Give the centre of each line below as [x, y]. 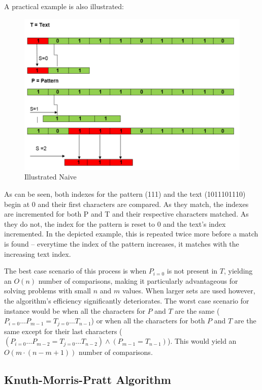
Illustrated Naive [51, 177]
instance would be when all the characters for [75, 310]
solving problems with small [47, 291]
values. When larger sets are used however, [189, 291]
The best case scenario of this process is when [75, 271]
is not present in [192, 271]
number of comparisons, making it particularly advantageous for [138, 280]
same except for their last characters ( [63, 331]
